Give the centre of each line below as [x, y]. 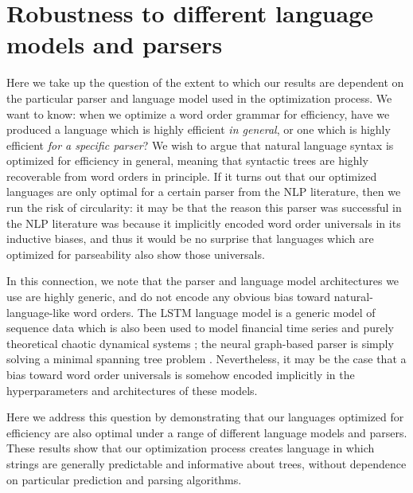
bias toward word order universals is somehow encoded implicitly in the [181, 374]
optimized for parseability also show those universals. [136, 254]
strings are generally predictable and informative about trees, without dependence [206, 463]
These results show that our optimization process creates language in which [191, 448]
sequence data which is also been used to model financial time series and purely [201, 328]
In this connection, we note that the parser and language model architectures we [203, 281]
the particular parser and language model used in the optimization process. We [199, 98]
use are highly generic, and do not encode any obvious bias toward [169, 297]
